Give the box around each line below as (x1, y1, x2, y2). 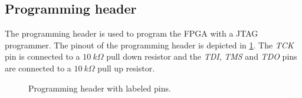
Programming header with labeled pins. (28, 81, 171, 94)
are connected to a (5, 61, 71, 74)
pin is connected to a (5, 50, 80, 63)
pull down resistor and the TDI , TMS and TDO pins (106, 50, 297, 63)
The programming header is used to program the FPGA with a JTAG (5, 27, 258, 40)
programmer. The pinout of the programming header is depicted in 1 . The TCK (5, 38, 294, 51)
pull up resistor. (97, 61, 155, 74)
